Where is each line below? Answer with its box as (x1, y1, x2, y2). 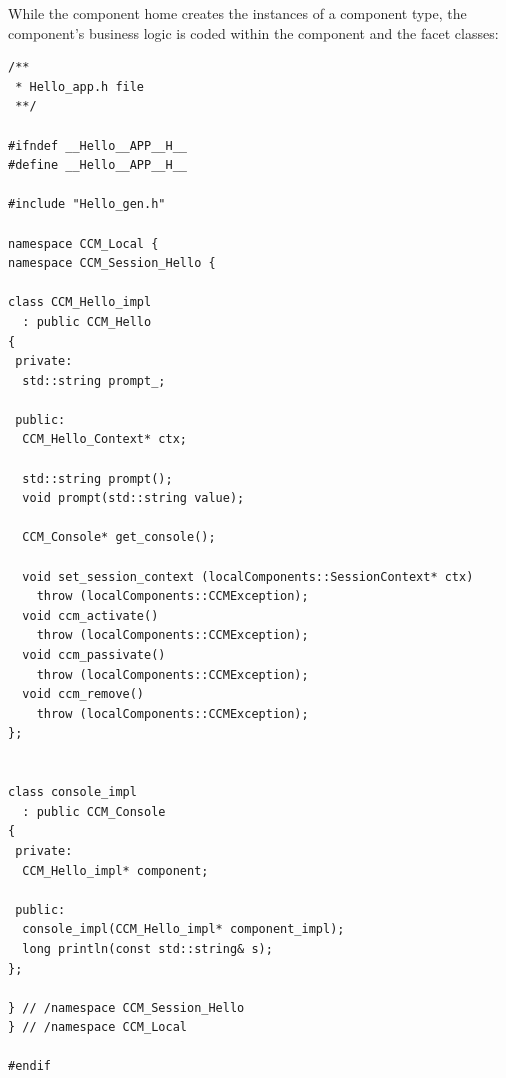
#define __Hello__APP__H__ (8, 158, 187, 173)
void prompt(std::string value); (22, 491, 245, 506)
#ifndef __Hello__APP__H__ (8, 138, 187, 153)
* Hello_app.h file (15, 79, 145, 94)
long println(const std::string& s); (22, 941, 273, 956)
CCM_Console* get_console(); (22, 530, 216, 545)
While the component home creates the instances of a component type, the (8, 3, 467, 23)
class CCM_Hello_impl (8, 295, 152, 310)
